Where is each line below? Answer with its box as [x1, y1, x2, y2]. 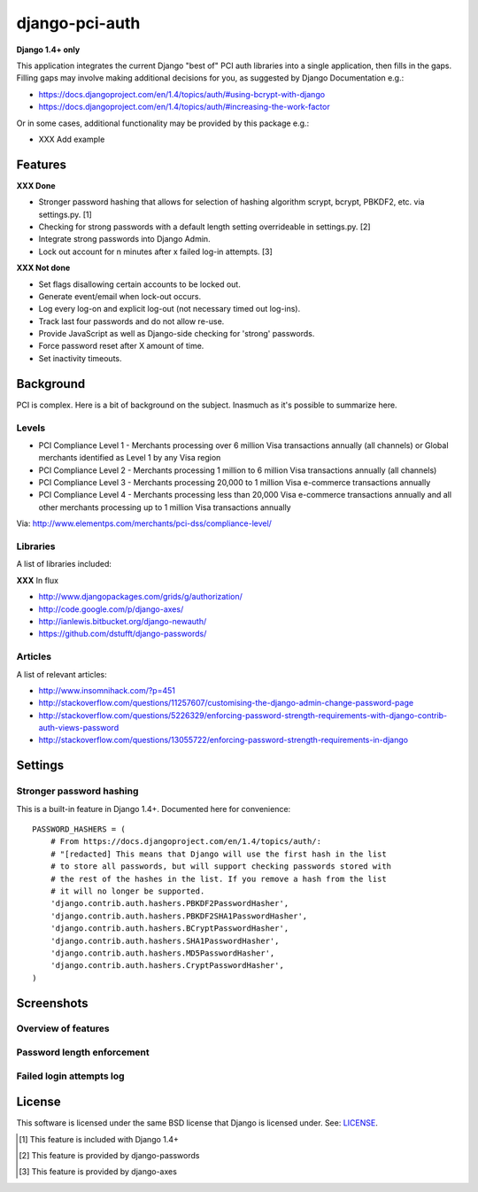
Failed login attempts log [16, 1070, 125, 1082]
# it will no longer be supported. [50, 886, 205, 896]
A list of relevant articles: [16, 669, 108, 679]
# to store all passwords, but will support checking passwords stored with [50, 862, 392, 871]
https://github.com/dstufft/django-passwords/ [38, 629, 207, 639]
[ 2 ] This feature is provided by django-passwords [19, 1150, 200, 1161]
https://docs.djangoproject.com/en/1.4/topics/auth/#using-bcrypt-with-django [38, 89, 326, 99]
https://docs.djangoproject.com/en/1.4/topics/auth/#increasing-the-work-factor [38, 102, 331, 112]
